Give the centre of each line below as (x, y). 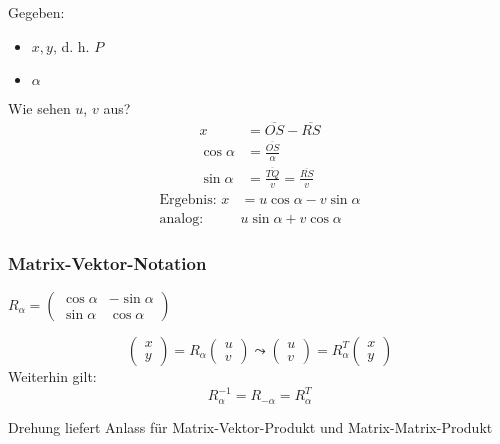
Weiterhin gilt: (52, 375)
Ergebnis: (188, 199)
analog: (181, 218)
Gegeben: (36, 12)
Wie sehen (39, 108)
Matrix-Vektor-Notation (107, 262)
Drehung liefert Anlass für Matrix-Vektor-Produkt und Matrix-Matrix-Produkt (250, 426)
